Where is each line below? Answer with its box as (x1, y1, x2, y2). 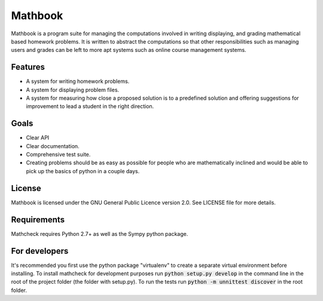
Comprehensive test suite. (26, 151, 91, 158)
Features (11, 62, 45, 72)
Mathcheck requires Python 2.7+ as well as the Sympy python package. (11, 230, 188, 237)
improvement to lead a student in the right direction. (26, 103, 154, 110)
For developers (11, 245, 69, 256)
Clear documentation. (26, 142, 80, 149)
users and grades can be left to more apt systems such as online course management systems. (11, 47, 246, 54)
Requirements (11, 214, 65, 225)
